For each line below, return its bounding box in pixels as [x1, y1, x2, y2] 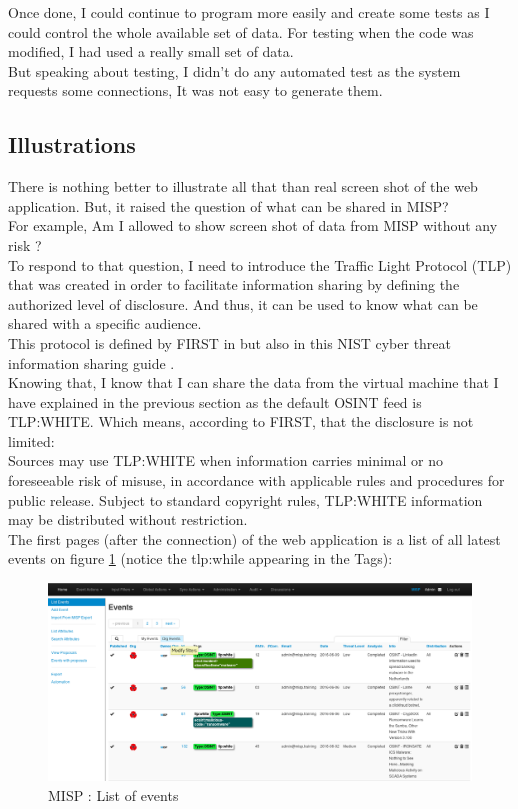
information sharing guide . [8, 352, 175, 373]
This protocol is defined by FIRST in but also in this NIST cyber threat [8, 332, 452, 353]
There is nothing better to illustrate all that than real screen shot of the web [8, 176, 478, 197]
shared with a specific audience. [8, 313, 202, 334]
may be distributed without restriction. [8, 509, 248, 530]
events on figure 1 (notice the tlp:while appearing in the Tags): [8, 548, 393, 569]
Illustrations [8, 129, 136, 160]
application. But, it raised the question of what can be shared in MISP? [8, 195, 449, 216]
